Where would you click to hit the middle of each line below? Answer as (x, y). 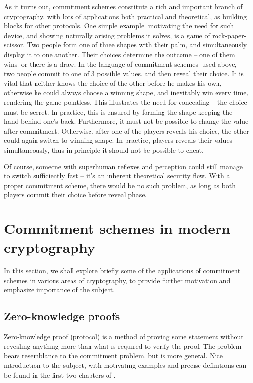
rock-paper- (229, 35)
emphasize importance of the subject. (60, 290)
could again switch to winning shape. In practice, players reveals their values (118, 140)
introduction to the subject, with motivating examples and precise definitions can (125, 365)
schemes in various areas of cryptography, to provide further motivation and (117, 280)
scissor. (15, 45)
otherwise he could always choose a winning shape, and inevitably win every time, (126, 92)
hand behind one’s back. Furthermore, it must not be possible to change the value (126, 121)
